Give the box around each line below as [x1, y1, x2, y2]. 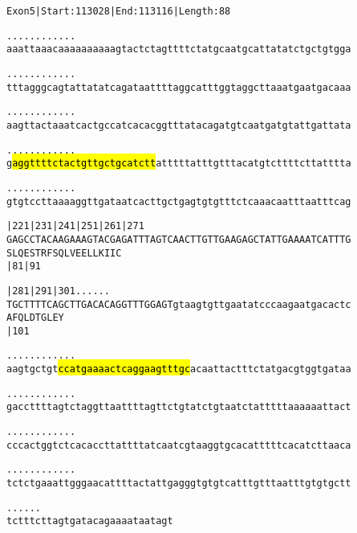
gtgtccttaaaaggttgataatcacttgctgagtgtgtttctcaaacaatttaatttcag [6, 195, 351, 207]
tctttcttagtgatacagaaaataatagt [6, 515, 173, 527]
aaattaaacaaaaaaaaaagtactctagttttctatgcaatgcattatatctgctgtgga [6, 43, 351, 55]
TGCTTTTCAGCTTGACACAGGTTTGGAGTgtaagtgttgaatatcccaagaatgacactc [6, 298, 351, 310]
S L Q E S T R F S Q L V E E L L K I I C [6, 247, 122, 259]
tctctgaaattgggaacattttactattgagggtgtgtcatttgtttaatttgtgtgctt [6, 478, 351, 490]
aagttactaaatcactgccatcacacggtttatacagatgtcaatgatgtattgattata [6, 119, 351, 131]
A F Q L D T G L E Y [6, 312, 64, 324]
